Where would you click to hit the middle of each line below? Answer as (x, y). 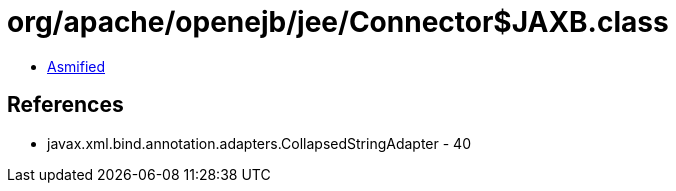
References (65, 105)
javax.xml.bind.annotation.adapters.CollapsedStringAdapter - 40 (259, 143)
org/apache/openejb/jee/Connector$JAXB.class (338, 22)
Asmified (76, 66)
